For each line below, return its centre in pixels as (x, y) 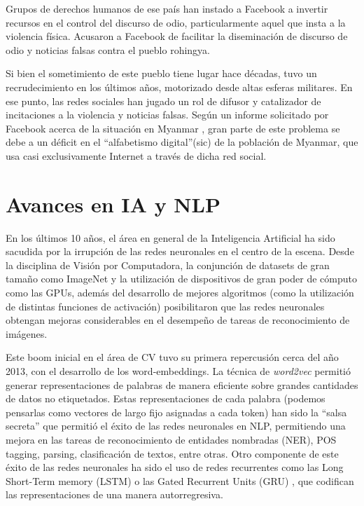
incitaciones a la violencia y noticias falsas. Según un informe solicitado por (167, 115)
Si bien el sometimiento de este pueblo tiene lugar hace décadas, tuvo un (161, 73)
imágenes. (27, 333)
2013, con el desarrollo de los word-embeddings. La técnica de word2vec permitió (178, 371)
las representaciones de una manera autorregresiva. (114, 494)
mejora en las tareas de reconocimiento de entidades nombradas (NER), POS (171, 439)
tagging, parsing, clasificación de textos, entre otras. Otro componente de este (172, 453)
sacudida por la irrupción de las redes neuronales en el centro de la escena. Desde (180, 251)
